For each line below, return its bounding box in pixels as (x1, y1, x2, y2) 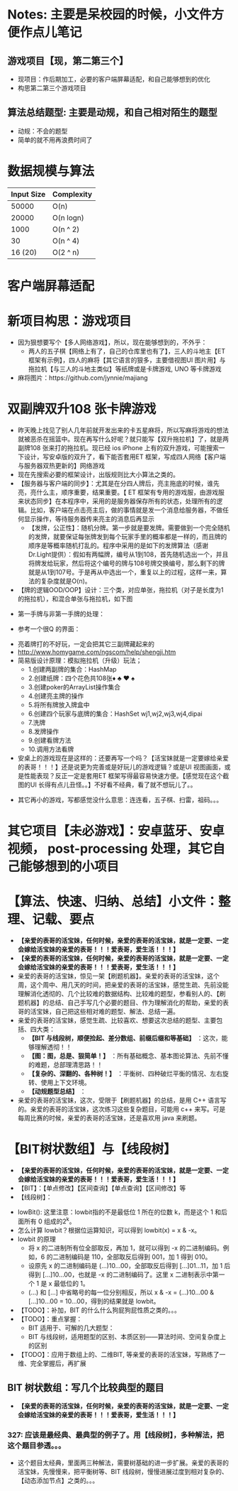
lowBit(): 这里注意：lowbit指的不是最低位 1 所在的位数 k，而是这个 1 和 (17, 1208, 222, 1216)
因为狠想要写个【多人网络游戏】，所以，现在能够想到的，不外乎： (17, 338, 208, 346)
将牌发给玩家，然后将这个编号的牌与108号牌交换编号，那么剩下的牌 (28, 559, 225, 567)
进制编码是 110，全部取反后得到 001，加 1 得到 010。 (59, 1252, 212, 1261)
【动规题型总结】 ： (28, 1087, 86, 1096)
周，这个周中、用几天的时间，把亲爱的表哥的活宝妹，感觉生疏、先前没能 (17, 981, 229, 989)
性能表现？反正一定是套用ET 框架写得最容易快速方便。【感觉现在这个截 (23, 771, 229, 780)
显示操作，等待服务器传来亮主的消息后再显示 (23, 514, 154, 523)
